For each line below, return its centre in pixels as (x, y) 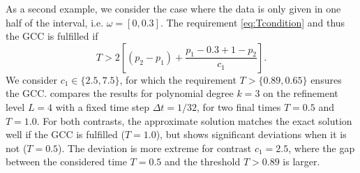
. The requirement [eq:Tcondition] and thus (253, 22)
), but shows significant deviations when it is (251, 134)
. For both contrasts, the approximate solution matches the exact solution (194, 120)
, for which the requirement (178, 79)
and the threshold (203, 161)
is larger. (301, 161)
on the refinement (301, 93)
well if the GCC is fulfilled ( (65, 134)
